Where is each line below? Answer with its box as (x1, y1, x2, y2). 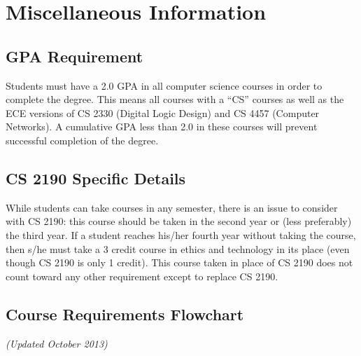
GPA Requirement (6, 45, 143, 67)
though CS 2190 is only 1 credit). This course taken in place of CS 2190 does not (6, 255, 353, 270)
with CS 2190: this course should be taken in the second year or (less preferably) (6, 214, 352, 228)
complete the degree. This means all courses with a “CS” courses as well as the (6, 92, 344, 107)
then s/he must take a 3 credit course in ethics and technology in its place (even (6, 241, 350, 256)
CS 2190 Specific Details (6, 167, 186, 189)
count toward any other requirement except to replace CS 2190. (6, 268, 278, 283)
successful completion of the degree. (6, 132, 159, 147)
